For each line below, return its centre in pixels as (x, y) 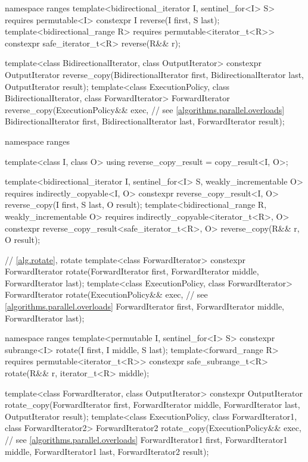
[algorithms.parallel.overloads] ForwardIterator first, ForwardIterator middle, (145, 306)
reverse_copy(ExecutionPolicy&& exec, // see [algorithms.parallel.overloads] (145, 109)
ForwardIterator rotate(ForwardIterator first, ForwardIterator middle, (132, 271)
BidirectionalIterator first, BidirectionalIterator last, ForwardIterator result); (145, 121)
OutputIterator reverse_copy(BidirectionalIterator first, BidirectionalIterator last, (154, 74)
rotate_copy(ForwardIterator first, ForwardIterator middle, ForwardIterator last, (153, 405)
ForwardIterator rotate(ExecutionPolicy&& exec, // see (106, 294)
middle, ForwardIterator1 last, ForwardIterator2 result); (107, 451)
